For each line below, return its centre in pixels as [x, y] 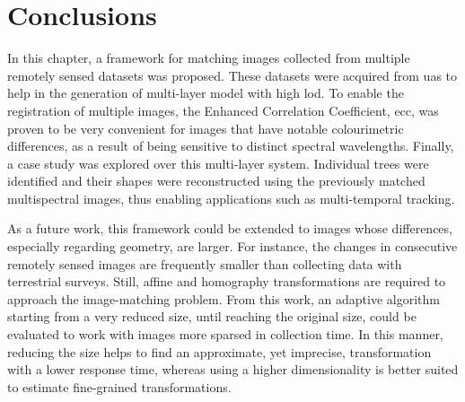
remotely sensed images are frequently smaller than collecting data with [205, 263]
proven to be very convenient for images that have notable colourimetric [206, 128]
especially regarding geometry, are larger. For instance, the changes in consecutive [232, 246]
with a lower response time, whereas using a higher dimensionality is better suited [233, 369]
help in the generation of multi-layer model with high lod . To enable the [206, 93]
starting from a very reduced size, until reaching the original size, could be [212, 316]
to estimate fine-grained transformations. [119, 386]
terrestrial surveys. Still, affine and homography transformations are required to [227, 281]
